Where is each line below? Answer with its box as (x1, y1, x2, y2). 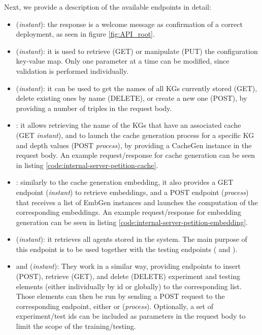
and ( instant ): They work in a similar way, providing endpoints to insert (16, 261, 241, 271)
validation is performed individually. (16, 65, 128, 76)
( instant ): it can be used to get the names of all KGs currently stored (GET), (16, 82, 257, 93)
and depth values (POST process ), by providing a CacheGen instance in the (16, 139, 252, 150)
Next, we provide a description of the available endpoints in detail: (4, 2, 211, 12)
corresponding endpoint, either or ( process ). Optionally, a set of (16, 300, 213, 311)
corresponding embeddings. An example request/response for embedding (16, 207, 241, 217)
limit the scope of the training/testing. (16, 321, 136, 331)
